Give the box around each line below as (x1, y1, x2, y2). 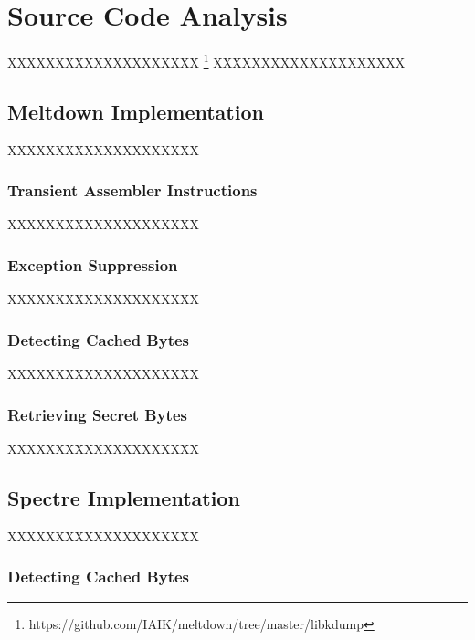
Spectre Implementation (7, 483, 240, 511)
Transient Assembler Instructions (7, 179, 258, 202)
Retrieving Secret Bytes (7, 403, 187, 425)
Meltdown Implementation (7, 97, 264, 125)
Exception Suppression (7, 253, 178, 276)
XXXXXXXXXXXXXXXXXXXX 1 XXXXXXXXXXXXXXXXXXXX (7, 50, 406, 71)
